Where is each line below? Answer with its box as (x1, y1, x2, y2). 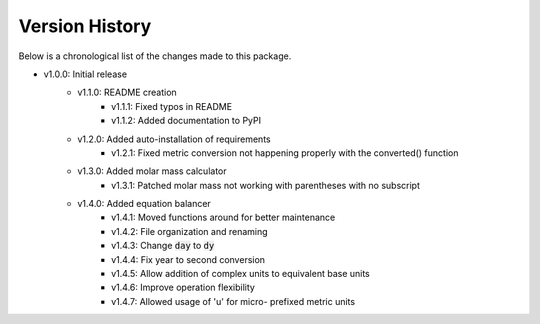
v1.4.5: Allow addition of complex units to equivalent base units (111, 268, 370, 280)
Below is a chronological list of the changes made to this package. (18, 50, 292, 62)
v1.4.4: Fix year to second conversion (111, 253, 265, 265)
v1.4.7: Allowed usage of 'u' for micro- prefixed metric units (111, 295, 355, 307)
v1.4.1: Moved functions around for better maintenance (111, 211, 336, 224)
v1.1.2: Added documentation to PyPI (111, 115, 262, 127)
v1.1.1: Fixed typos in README (111, 100, 233, 112)
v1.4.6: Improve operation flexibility (111, 281, 255, 294)
